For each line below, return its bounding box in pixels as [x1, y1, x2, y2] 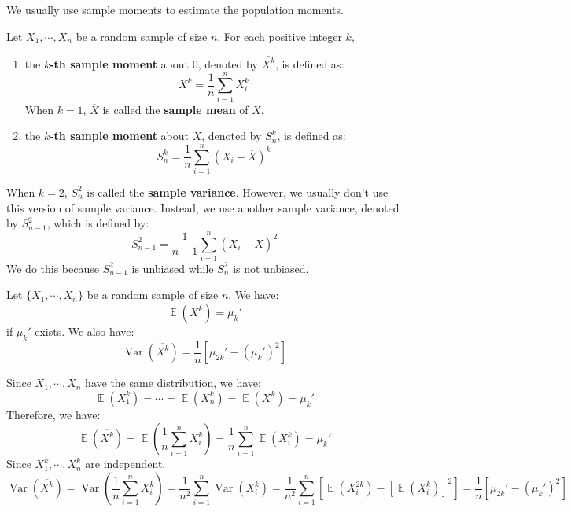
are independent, [85, 455, 166, 472]
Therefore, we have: [6, 406, 101, 422]
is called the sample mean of [102, 101, 249, 117]
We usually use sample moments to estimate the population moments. [6, 2, 344, 17]
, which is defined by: [46, 215, 149, 231]
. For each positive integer [217, 28, 342, 44]
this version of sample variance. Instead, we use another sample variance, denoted [6, 199, 400, 215]
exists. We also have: [35, 323, 134, 340]
